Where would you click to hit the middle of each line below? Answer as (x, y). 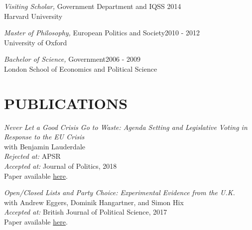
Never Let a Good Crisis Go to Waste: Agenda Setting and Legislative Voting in (126, 127)
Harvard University (33, 16)
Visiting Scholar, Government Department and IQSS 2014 (93, 6)
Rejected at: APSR (32, 156)
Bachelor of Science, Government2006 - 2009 (72, 59)
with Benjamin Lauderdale (45, 146)
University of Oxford (36, 42)
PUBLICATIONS (66, 103)
